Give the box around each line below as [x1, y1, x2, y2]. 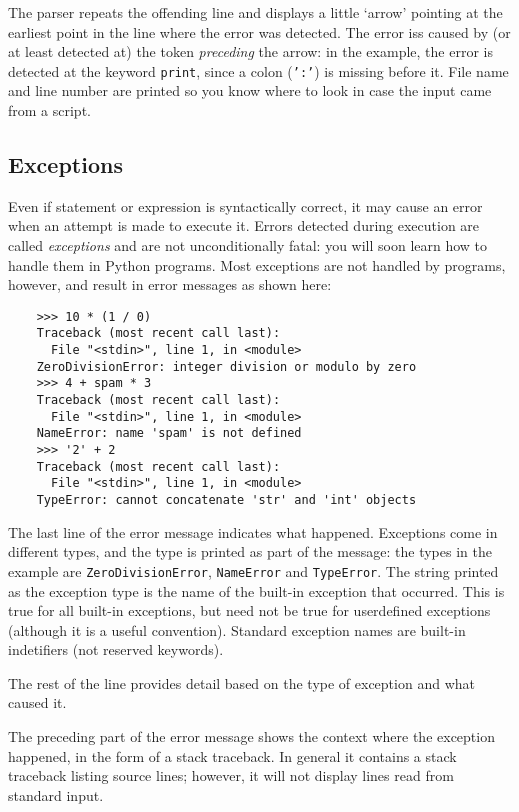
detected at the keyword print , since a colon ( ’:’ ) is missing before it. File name [8, 60, 509, 81]
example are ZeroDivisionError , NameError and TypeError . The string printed [8, 560, 499, 581]
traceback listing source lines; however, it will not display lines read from [8, 765, 454, 786]
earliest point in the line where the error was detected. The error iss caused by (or [8, 21, 511, 42]
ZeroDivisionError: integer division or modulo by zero [36, 359, 417, 374]
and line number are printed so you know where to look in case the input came [8, 80, 492, 101]
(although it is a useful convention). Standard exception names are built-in [8, 619, 466, 640]
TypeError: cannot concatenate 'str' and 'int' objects [36, 493, 417, 508]
